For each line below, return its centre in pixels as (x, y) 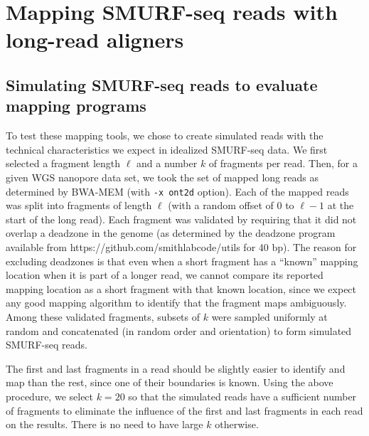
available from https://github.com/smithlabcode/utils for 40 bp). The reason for (181, 246)
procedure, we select (50, 396)
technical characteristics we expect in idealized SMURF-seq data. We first (167, 149)
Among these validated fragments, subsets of (103, 316)
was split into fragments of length (79, 205)
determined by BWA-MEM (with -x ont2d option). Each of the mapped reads (177, 191)
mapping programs (76, 106)
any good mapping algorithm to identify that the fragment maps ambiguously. (176, 303)
